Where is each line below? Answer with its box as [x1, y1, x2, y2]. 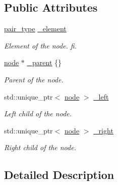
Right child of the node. [4, 142, 76, 153]
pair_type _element [4, 23, 67, 34]
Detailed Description [4, 167, 114, 182]
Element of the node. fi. [4, 40, 77, 51]
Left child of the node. [4, 108, 72, 119]
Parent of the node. [4, 74, 64, 84]
